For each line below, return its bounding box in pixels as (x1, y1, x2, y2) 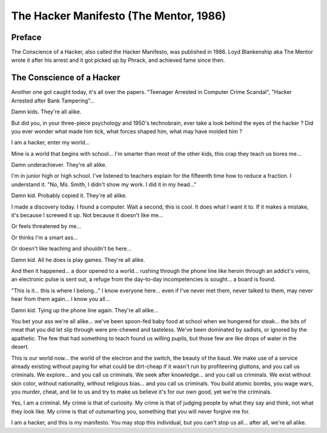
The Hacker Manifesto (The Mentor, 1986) (11, 9, 226, 22)
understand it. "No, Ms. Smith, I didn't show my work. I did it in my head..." (11, 181, 197, 188)
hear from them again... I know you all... (11, 295, 110, 303)
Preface (11, 32, 42, 42)
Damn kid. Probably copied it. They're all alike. (11, 192, 127, 200)
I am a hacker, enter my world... (11, 139, 90, 146)
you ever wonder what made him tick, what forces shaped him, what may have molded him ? (11, 127, 242, 135)
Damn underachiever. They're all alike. (11, 161, 107, 169)
